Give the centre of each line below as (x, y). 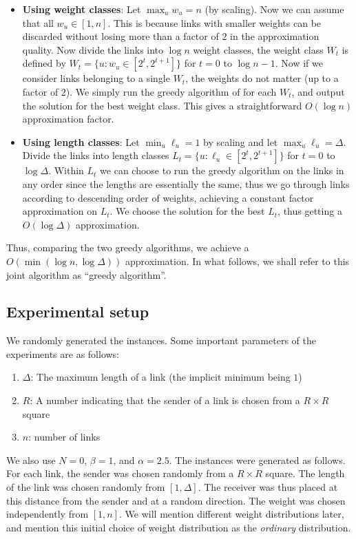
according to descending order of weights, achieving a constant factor (168, 197)
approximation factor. (68, 119)
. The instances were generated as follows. (257, 459)
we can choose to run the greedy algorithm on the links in (222, 170)
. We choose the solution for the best (187, 211)
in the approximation (275, 36)
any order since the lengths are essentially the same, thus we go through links (186, 183)
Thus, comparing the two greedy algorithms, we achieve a (128, 247)
